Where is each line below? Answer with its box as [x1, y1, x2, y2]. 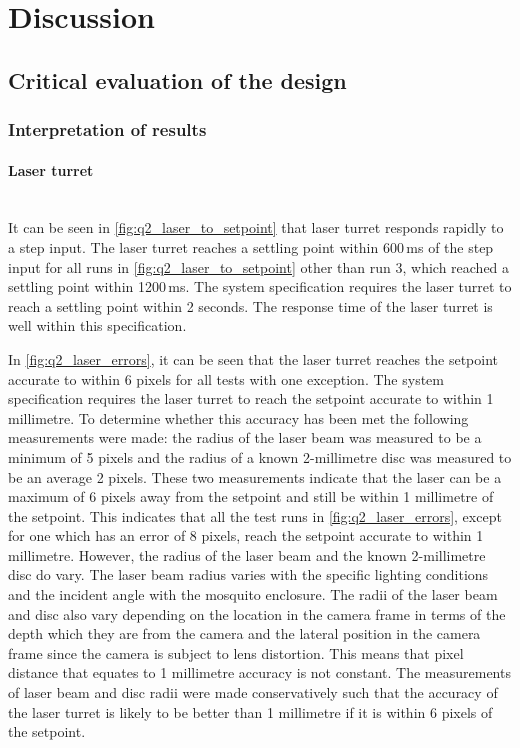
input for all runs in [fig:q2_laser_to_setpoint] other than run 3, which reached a [8, 256, 510, 277]
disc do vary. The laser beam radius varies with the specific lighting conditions [8, 564, 489, 585]
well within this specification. [8, 315, 187, 336]
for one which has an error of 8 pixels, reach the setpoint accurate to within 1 [8, 525, 484, 546]
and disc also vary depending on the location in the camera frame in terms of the [8, 603, 506, 624]
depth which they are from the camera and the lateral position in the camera [8, 623, 481, 644]
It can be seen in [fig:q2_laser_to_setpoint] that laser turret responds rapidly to [8, 217, 504, 238]
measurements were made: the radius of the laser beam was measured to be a [8, 427, 482, 448]
